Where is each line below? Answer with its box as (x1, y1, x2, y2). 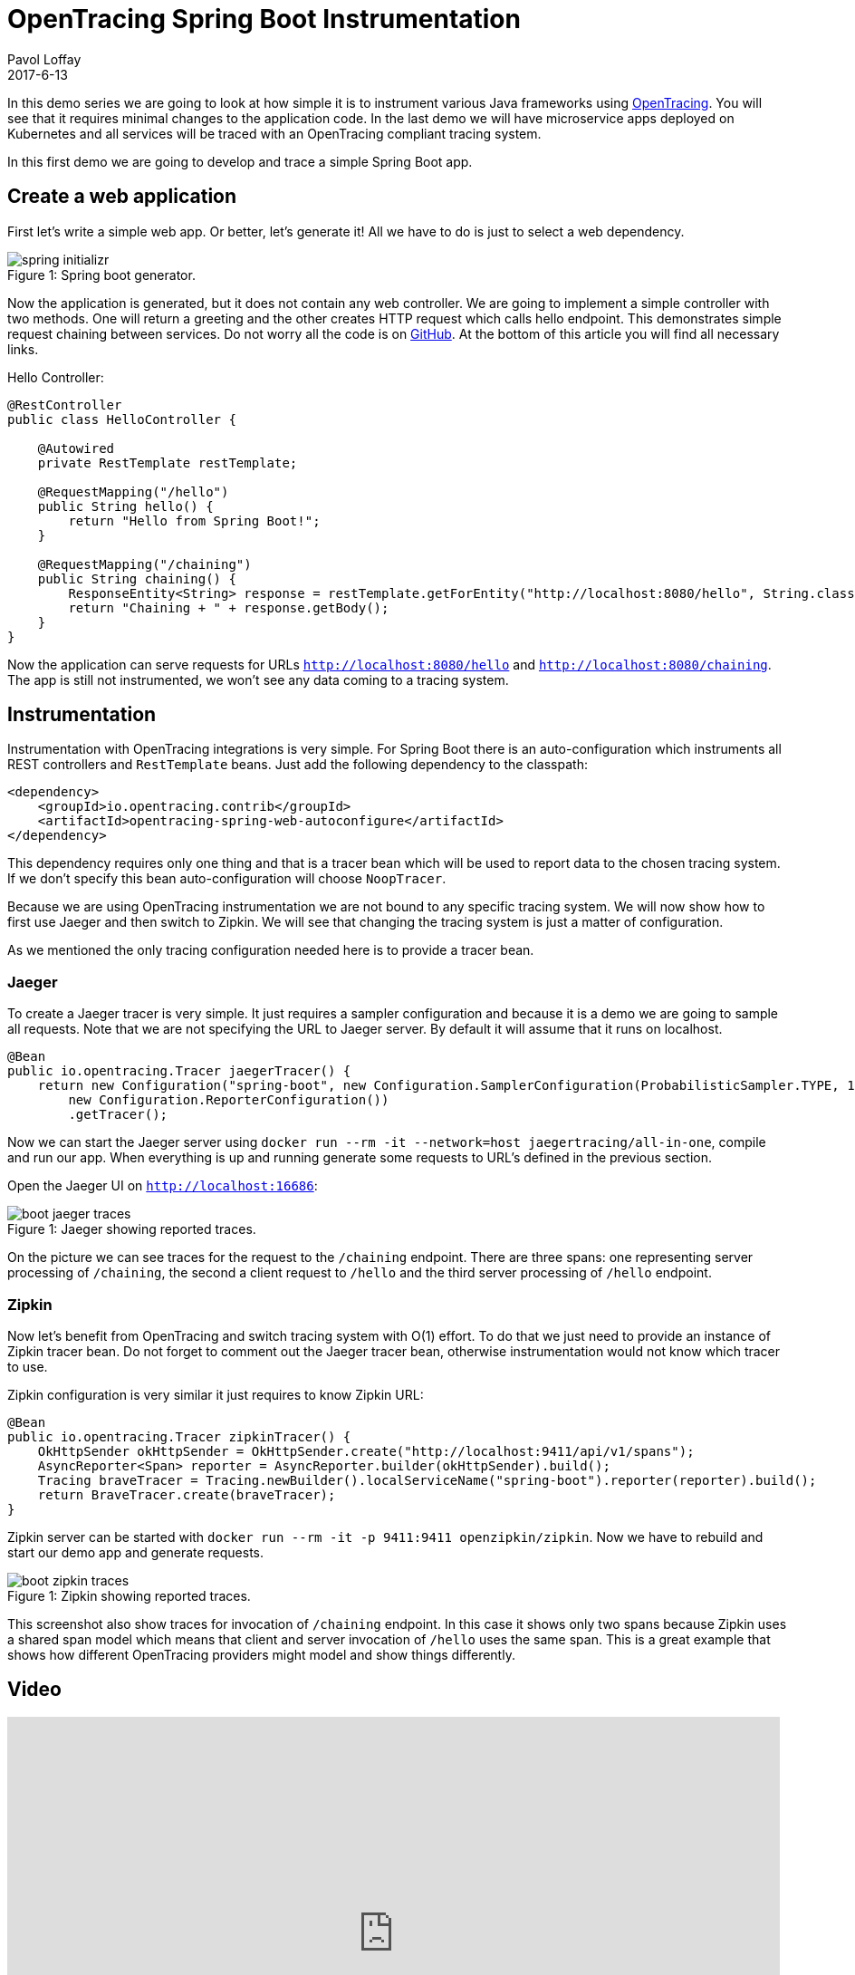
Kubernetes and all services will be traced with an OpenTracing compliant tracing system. (7, 125, 542, 141)
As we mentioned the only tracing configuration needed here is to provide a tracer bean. (7, 942, 534, 959)
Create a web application (7, 185, 237, 208)
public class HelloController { (7, 411, 236, 427)
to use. (7, 1358, 48, 1374)
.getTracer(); (68, 1107, 168, 1122)
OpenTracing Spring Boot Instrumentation (7, 4, 521, 34)
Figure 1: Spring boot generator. (7, 266, 196, 283)
